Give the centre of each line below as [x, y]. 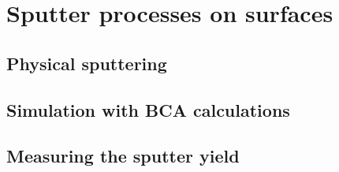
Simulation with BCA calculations [148, 109]
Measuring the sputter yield [123, 156]
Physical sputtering [87, 63]
